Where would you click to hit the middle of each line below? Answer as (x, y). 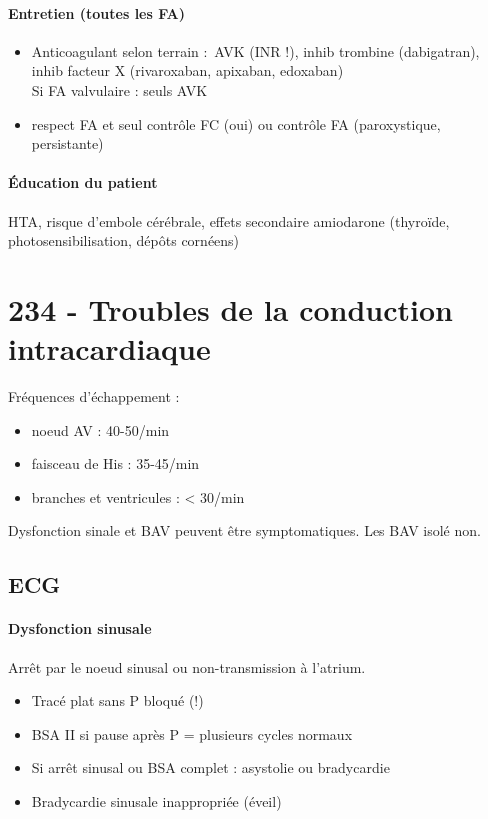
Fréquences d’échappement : (94, 396)
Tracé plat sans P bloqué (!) (117, 700)
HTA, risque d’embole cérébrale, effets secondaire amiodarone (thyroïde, (229, 220)
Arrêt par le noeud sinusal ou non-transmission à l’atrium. (187, 666)
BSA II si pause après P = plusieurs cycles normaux (192, 733)
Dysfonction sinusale (80, 628)
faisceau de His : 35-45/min (115, 463)
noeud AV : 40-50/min (100, 429)
